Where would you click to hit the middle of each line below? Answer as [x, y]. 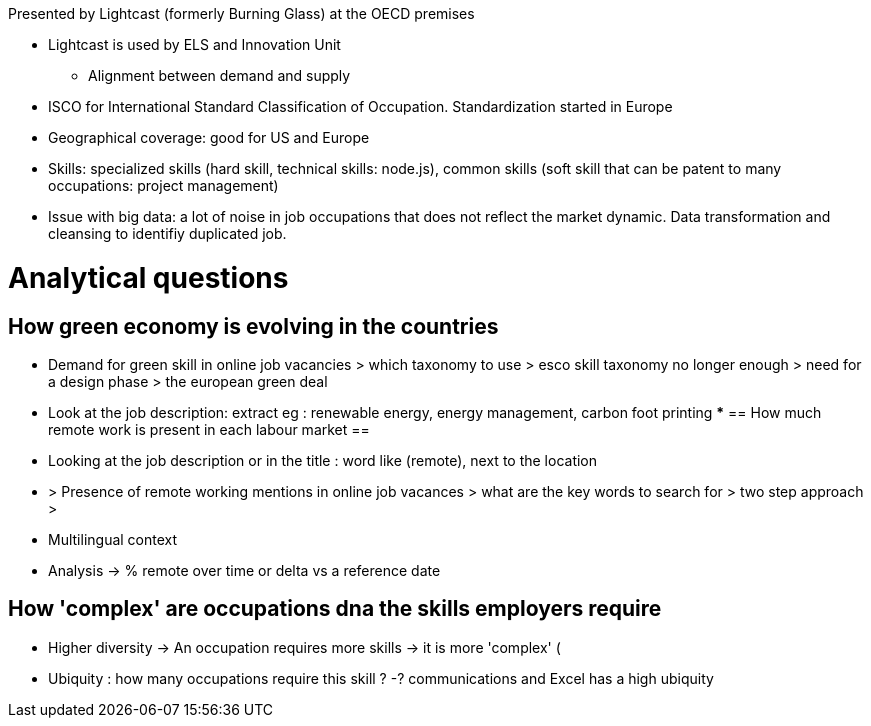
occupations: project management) [163, 185]
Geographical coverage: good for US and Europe [209, 137]
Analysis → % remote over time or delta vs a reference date [244, 570]
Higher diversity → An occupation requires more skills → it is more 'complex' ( [304, 647]
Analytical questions [148, 277]
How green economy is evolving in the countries [253, 326]
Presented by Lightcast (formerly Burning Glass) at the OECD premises [241, 13]
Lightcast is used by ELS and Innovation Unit [194, 44]
